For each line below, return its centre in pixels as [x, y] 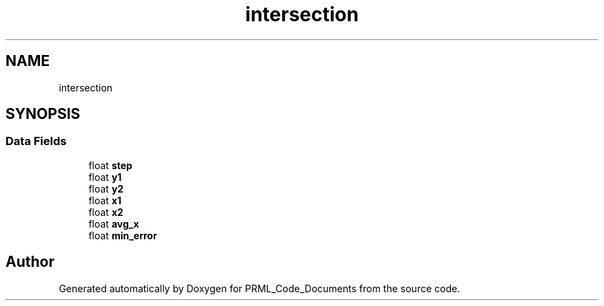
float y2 [106, 188]
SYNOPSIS [43, 114]
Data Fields [36, 141]
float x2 [106, 212]
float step [110, 165]
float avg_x [114, 223]
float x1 [105, 200]
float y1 [105, 177]
